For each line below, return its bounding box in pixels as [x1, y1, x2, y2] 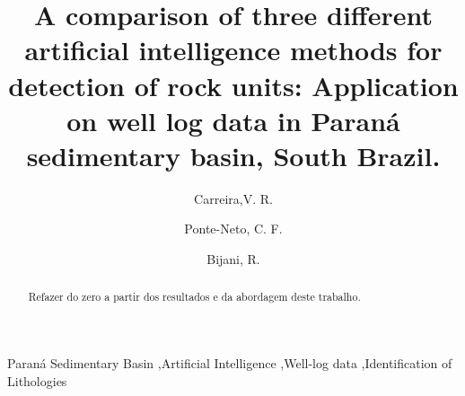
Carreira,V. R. [194, 189, 273, 207]
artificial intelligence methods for [24, 31, 443, 68]
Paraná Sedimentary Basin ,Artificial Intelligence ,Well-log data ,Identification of [7, 354, 452, 373]
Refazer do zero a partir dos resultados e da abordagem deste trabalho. [28, 289, 361, 304]
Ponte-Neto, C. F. [184, 219, 283, 238]
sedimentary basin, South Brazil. [26, 136, 441, 173]
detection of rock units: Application [8, 66, 459, 103]
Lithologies [7, 371, 67, 390]
